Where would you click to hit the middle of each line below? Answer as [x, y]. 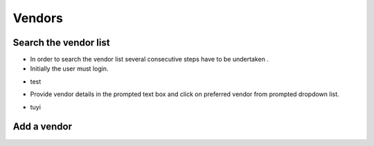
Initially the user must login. [69, 69]
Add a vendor [43, 127]
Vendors [38, 18]
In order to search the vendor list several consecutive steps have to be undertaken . [150, 60]
